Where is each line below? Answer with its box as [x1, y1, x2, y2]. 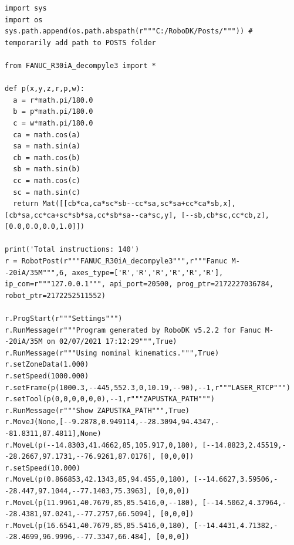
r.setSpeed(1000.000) [5, 372, 89, 380]
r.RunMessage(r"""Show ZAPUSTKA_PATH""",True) [5, 406, 190, 415]
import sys [5, 4, 47, 12]
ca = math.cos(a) [13, 130, 80, 139]
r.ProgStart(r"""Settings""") [5, 314, 123, 323]
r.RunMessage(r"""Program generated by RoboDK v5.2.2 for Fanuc [5, 326, 261, 334]
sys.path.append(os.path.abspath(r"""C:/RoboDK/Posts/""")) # [5, 27, 253, 36]
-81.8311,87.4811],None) [5, 429, 102, 438]
